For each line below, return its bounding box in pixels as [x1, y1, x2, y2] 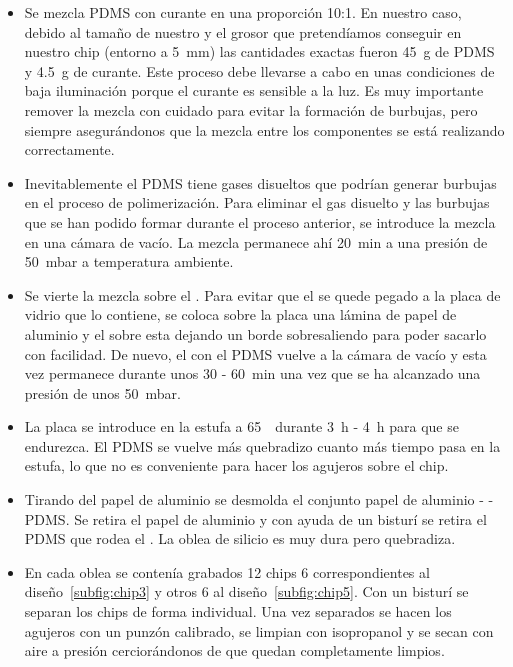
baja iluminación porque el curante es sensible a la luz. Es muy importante [24, 80, 484, 101]
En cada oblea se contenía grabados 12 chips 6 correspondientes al [24, 561, 430, 582]
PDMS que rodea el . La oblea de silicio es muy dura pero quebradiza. [24, 528, 456, 549]
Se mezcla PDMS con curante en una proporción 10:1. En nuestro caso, [24, 2, 462, 22]
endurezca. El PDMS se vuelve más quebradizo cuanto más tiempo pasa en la [24, 435, 501, 456]
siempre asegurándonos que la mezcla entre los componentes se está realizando [24, 119, 505, 140]
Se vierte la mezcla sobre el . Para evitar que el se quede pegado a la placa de [24, 284, 501, 305]
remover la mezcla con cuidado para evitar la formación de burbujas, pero [24, 99, 478, 120]
